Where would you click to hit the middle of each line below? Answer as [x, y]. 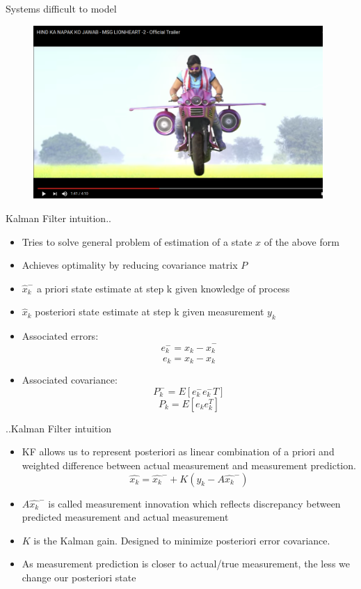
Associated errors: [60, 336]
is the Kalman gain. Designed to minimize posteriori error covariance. [182, 540]
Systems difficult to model [61, 8]
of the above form [302, 241]
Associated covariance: [70, 380]
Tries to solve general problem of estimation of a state [137, 241]
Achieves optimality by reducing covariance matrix [130, 265]
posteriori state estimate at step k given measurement [150, 312]
